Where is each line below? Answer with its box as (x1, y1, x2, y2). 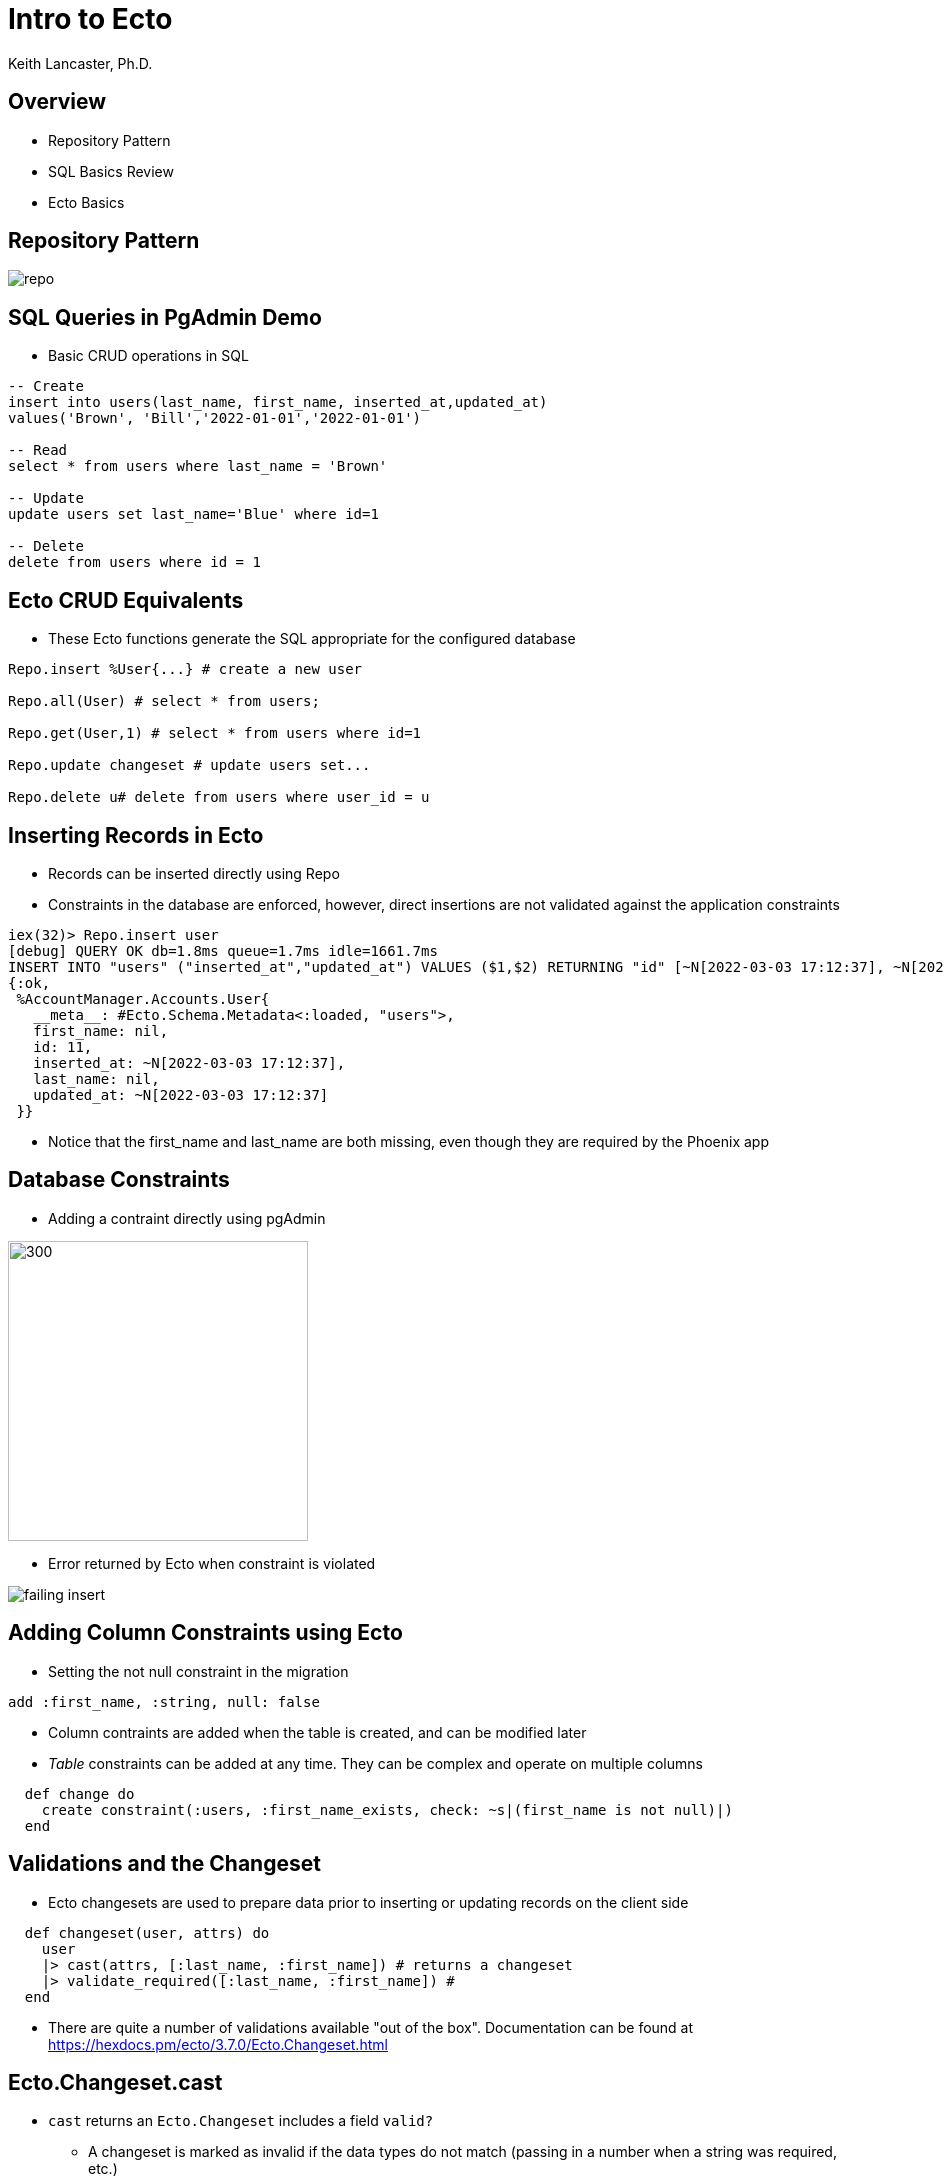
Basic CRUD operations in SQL (48, 347, 249, 365)
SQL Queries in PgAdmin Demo (8, 304, 322, 330)
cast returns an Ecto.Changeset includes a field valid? (48, 2112, 434, 2130)
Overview (8, 89, 107, 115)
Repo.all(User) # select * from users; (8, 693, 320, 710)
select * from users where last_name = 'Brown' (8, 458, 388, 475)
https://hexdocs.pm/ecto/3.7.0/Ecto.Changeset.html (48, 2035, 388, 2053)
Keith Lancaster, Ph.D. (8, 54, 153, 72)
